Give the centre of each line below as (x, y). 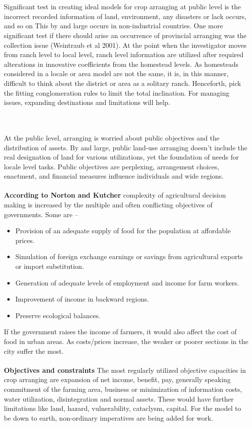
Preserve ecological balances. (58, 315)
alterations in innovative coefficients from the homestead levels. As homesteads (121, 64)
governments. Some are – (41, 214)
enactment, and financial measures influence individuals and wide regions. (114, 176)
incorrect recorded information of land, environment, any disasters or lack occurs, (125, 16)
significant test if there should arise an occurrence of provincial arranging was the (125, 35)
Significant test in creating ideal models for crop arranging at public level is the (122, 7)
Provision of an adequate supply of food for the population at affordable (123, 231)
